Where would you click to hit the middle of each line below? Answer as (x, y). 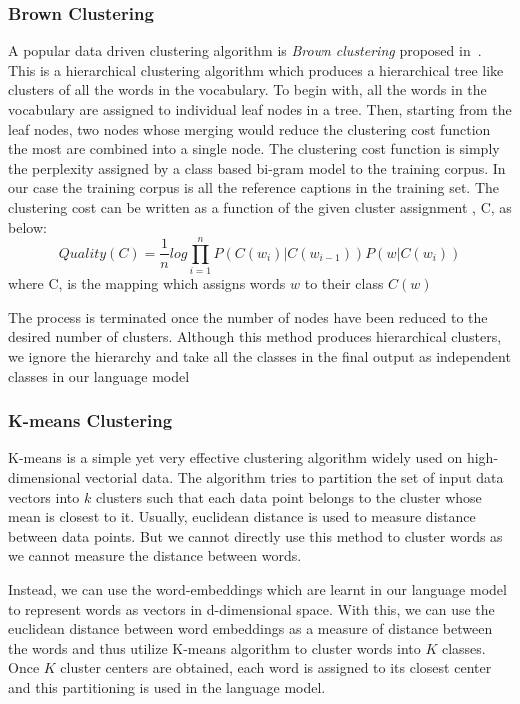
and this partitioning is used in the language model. (167, 687)
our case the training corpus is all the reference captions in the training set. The (253, 187)
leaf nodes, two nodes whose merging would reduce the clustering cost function (249, 128)
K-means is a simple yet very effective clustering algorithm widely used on (235, 457)
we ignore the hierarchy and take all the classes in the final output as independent (259, 356)
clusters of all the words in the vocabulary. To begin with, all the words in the (247, 89)
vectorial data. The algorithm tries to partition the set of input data (294, 477)
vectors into (44, 496)
